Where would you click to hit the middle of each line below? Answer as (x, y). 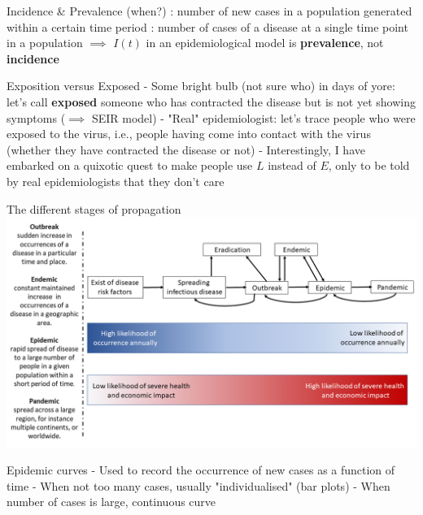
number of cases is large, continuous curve (111, 502)
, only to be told (369, 165)
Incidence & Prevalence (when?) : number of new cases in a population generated (209, 11)
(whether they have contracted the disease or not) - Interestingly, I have (186, 149)
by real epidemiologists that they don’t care (116, 181)
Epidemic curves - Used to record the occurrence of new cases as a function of (201, 470)
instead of (292, 165)
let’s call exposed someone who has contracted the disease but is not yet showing (211, 101)
